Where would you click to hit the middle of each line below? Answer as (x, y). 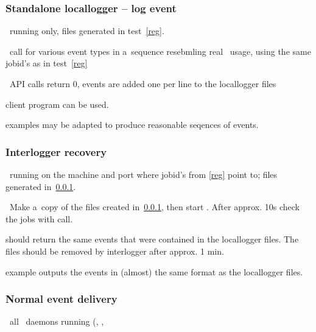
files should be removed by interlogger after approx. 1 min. (115, 251)
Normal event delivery (61, 299)
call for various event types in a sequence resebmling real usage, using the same (160, 51)
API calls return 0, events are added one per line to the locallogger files (143, 83)
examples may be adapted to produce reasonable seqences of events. (132, 125)
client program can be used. (57, 104)
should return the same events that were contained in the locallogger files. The (152, 239)
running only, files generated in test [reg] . (87, 31)
